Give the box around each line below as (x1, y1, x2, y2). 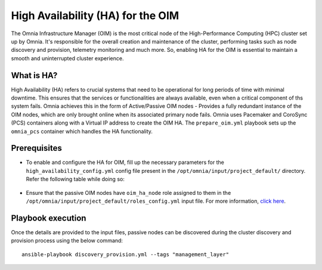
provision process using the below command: (11, 237, 123, 244)
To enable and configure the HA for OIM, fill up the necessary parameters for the (26, 159, 225, 166)
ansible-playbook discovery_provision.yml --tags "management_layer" (21, 251, 230, 257)
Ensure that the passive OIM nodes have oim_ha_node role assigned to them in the (26, 189, 231, 196)
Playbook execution (11, 213, 86, 223)
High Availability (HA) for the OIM (11, 9, 179, 22)
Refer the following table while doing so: (26, 176, 125, 183)
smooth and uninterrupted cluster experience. (11, 54, 124, 62)
